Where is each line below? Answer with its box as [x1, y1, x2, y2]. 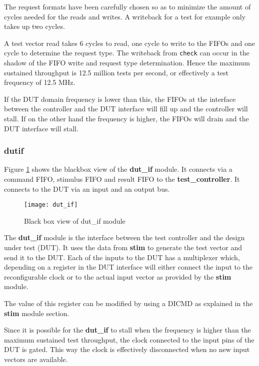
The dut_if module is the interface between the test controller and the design [4, 232, 245, 243]
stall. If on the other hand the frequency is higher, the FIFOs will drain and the [4, 113, 249, 123]
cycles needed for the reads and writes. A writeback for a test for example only [4, 11, 246, 21]
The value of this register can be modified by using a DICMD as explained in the [4, 298, 253, 308]
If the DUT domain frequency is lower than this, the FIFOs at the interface [4, 93, 236, 104]
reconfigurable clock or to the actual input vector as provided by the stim [4, 271, 231, 282]
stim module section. [4, 308, 69, 318]
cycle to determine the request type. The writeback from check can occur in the [4, 47, 249, 58]
